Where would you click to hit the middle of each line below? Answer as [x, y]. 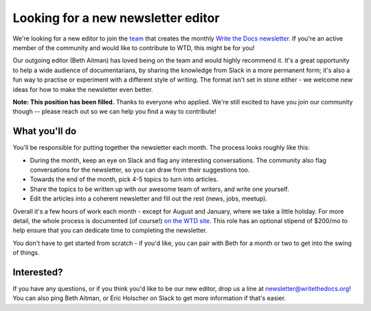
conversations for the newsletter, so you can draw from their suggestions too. [140, 170]
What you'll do [45, 131]
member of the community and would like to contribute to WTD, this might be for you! [134, 47]
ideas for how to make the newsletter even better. [83, 89]
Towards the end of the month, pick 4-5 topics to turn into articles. [124, 179]
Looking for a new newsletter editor [116, 18]
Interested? [38, 272]
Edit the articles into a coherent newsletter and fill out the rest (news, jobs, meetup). [149, 198]
